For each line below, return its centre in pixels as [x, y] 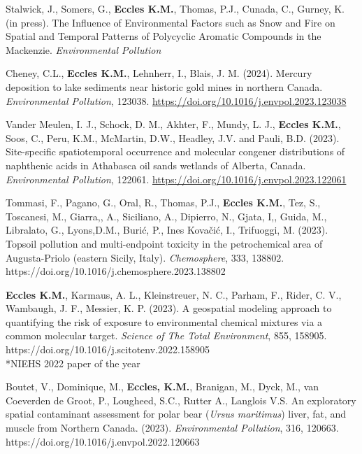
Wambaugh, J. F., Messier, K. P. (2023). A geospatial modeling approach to [169, 308]
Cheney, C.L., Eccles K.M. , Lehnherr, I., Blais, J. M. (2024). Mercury [159, 73]
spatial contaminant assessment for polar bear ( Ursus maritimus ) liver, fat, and [176, 414]
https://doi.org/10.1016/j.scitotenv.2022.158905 [108, 349]
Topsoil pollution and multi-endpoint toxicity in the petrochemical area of [164, 243]
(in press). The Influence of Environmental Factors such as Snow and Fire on [171, 22]
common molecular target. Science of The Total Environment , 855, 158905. [166, 335]
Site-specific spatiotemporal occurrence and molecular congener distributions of [175, 151]
